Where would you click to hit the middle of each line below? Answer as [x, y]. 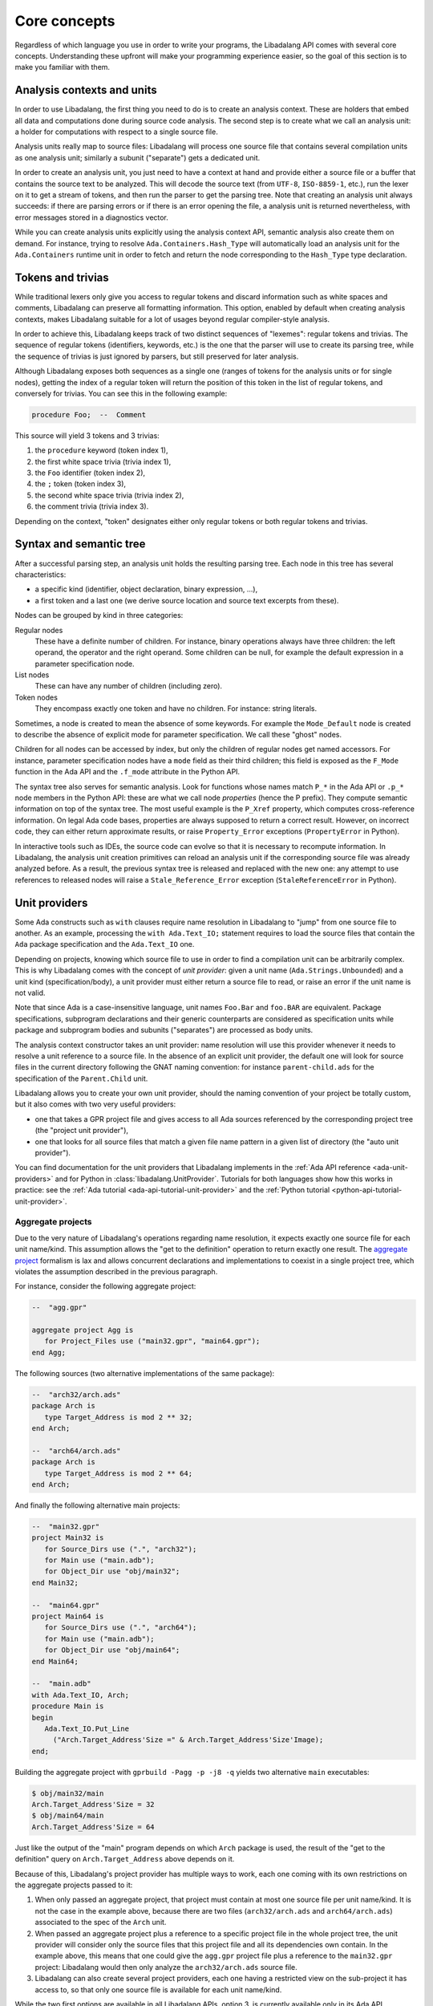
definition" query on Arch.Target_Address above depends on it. [125, 1859]
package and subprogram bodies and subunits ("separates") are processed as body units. [164, 1030]
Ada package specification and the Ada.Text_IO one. [105, 944]
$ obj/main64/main [68, 1816]
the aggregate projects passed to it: [74, 1885]
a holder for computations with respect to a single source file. [116, 132]
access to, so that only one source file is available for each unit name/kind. [158, 1989]
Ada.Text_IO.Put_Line [87, 1728]
